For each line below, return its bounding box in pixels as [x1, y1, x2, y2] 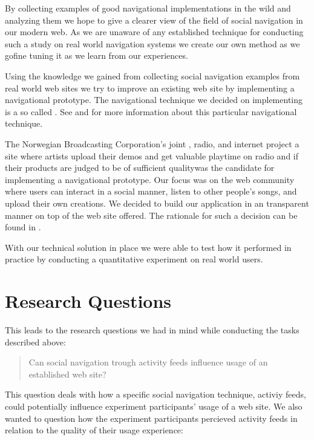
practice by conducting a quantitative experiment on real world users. [5, 253, 263, 265]
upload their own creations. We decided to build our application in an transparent [5, 196, 309, 209]
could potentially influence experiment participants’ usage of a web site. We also [5, 399, 303, 412]
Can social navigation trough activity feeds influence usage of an [28, 356, 268, 368]
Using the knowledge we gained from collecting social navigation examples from [5, 69, 300, 82]
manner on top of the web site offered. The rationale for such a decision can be [5, 208, 298, 221]
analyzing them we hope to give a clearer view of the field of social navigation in [5, 13, 303, 26]
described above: [5, 335, 66, 348]
